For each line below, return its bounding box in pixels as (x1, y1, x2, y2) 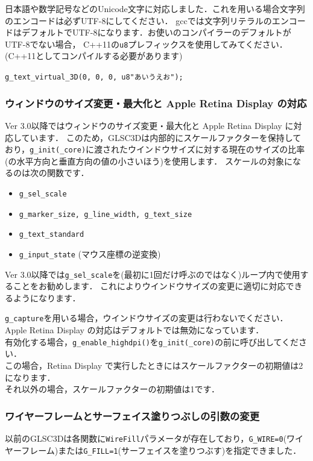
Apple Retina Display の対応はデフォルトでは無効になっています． (5, 324, 264, 336)
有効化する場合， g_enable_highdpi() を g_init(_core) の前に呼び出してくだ (5, 335, 299, 348)
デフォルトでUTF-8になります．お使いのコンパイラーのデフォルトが (21, 26, 291, 39)
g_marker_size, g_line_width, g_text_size (19, 210, 192, 219)
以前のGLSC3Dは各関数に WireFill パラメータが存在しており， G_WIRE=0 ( (5, 431, 287, 444)
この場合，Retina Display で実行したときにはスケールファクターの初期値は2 (5, 359, 303, 371)
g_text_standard (19, 230, 84, 239)
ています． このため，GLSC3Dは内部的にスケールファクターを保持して (21, 131, 302, 143)
